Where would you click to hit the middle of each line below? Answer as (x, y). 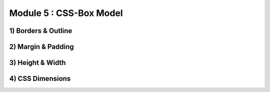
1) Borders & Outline (41, 31)
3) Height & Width (37, 63)
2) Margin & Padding (42, 47)
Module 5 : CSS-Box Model (66, 13)
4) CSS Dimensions (40, 79)
